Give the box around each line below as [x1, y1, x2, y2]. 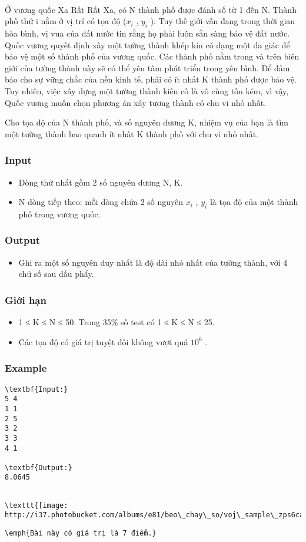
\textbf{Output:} [5, 463, 72, 472]
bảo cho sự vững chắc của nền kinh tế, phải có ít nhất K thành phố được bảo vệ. [5, 73, 297, 85]
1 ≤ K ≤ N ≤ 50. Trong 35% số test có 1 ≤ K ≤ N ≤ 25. [18, 316, 215, 328]
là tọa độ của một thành [209, 196, 298, 208]
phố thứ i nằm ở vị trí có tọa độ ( [5, 15, 127, 27]
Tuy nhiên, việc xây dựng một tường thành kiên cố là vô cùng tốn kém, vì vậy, [5, 84, 289, 97]
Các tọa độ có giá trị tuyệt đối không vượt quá [18, 335, 188, 348]
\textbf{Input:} [5, 385, 68, 394]
